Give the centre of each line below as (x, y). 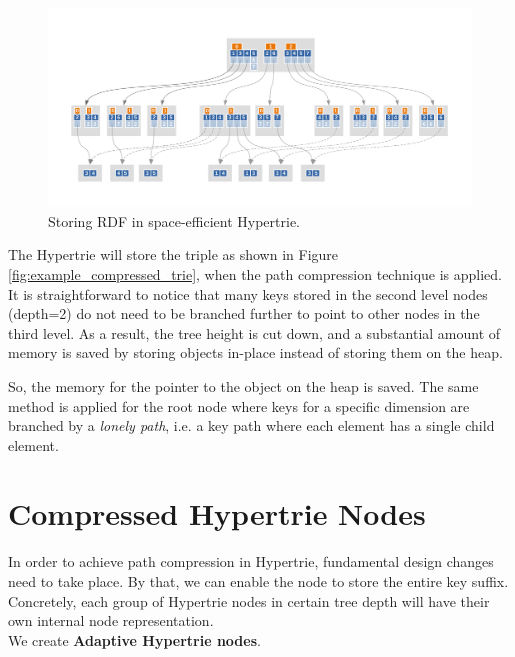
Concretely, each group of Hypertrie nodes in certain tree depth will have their (249, 600)
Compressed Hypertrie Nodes (217, 513)
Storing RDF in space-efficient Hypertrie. (174, 220)
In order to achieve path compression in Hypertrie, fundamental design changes (251, 561)
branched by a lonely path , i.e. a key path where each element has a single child (251, 425)
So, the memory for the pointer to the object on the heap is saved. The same (243, 385)
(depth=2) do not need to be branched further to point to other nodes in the (244, 313)
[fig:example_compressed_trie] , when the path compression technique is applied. (255, 273)
